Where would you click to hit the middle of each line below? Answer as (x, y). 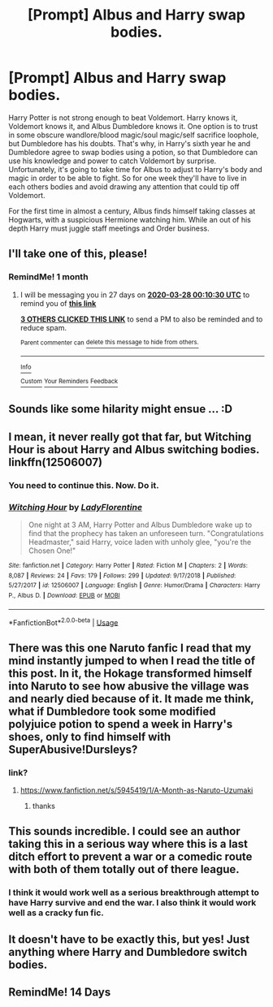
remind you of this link (58, 303)
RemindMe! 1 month (48, 277)
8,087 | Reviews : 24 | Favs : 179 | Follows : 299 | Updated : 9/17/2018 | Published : (122, 575)
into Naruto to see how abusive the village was (129, 686)
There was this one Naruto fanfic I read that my (130, 648)
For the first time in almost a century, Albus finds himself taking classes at (132, 211)
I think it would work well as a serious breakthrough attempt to (134, 892)
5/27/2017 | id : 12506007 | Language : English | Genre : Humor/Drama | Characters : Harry (134, 586)
